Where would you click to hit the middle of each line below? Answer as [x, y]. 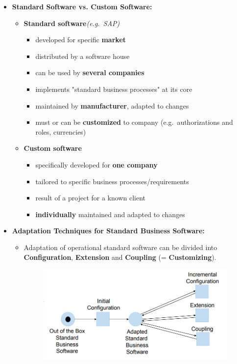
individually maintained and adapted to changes [110, 214]
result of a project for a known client [90, 198]
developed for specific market [81, 40]
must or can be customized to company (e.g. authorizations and [134, 122]
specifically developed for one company [96, 164]
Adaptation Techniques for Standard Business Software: [108, 231]
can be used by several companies [90, 72]
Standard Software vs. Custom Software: [82, 6]
